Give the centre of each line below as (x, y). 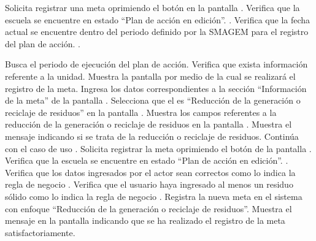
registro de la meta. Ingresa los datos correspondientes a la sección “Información (156, 88)
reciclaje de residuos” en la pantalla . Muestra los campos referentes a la (141, 112)
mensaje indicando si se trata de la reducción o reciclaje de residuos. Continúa (152, 136)
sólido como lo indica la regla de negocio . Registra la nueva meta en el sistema (154, 196)
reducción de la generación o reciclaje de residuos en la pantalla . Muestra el (148, 124)
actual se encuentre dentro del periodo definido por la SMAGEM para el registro (157, 32)
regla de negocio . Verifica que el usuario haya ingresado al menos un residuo (149, 184)
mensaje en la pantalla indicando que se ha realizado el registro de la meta (145, 220)
